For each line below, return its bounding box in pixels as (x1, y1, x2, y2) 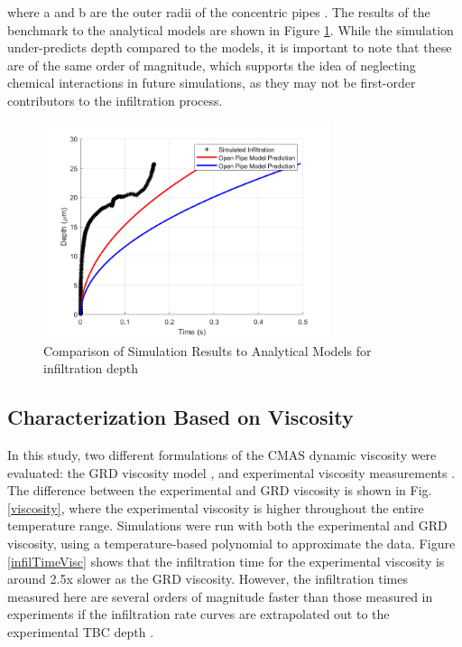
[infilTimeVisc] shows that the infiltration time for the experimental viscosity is (7, 551, 445, 570)
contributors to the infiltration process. (7, 90, 223, 109)
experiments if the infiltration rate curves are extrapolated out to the (7, 605, 390, 624)
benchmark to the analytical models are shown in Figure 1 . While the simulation (7, 20, 454, 39)
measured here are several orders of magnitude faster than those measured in (7, 586, 433, 605)
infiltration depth (43, 359, 139, 378)
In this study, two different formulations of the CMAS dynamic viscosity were (7, 445, 437, 464)
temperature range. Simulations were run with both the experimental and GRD (7, 516, 448, 535)
